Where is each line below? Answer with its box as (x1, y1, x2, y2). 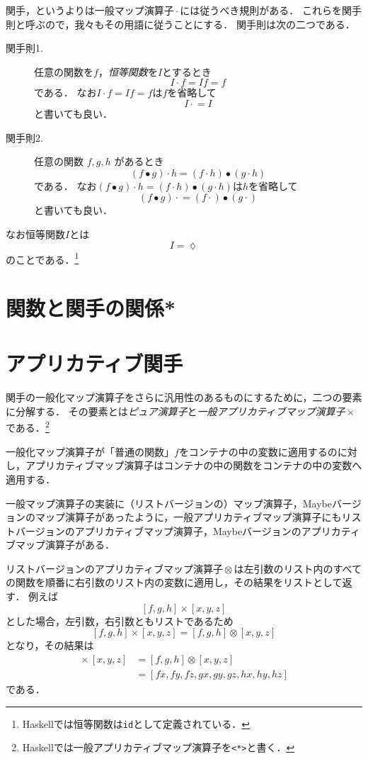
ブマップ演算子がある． (6, 537, 115, 552)
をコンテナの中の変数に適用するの (178, 444, 338, 459)
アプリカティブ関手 (6, 349, 183, 378)
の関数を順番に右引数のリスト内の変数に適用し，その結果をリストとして (6, 575, 343, 590)
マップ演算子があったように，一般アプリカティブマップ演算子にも (35, 510, 342, 524)
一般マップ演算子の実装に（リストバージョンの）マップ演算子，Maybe (6, 495, 332, 510)
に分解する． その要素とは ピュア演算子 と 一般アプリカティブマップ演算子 (6, 403, 345, 418)
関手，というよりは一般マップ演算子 (6, 3, 174, 17)
